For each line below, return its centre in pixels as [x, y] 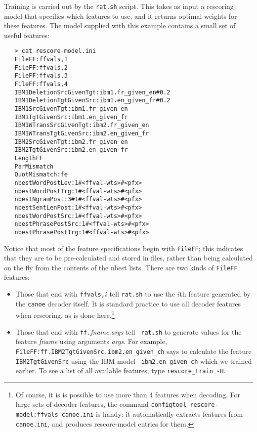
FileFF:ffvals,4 [41, 84]
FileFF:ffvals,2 [41, 67]
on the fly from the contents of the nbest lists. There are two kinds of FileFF [121, 267]
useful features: [27, 35]
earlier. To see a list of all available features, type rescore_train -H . [121, 370]
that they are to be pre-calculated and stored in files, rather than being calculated [128, 258]
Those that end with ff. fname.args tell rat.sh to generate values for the [128, 331]
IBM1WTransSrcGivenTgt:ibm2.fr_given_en [82, 125]
